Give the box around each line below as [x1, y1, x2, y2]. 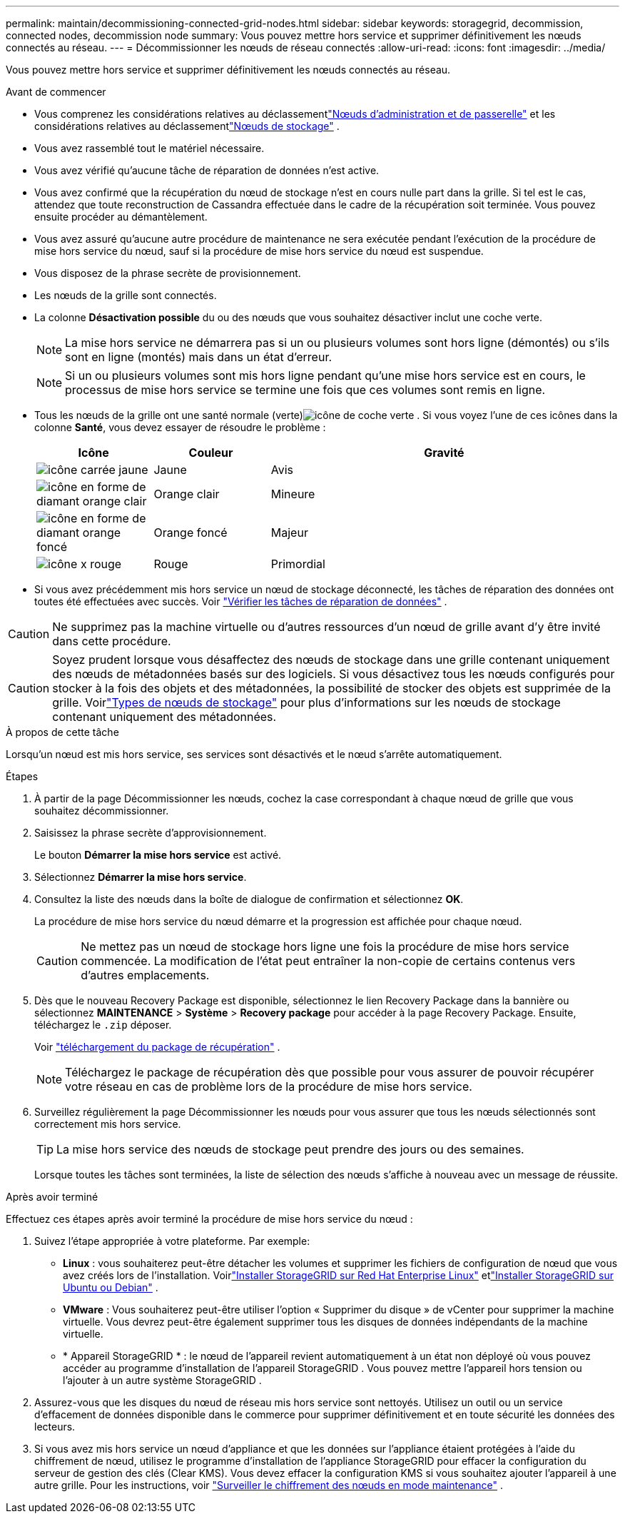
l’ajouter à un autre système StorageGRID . [63, 1374, 262, 1386]
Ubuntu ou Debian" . [63, 1281, 158, 1293]
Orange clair [153, 487, 220, 501]
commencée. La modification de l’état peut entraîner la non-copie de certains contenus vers [81, 954, 576, 968]
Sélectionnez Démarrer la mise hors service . [34, 871, 247, 883]
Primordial [270, 557, 325, 571]
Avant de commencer [6, 86, 106, 98]
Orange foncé [153, 525, 228, 540]
